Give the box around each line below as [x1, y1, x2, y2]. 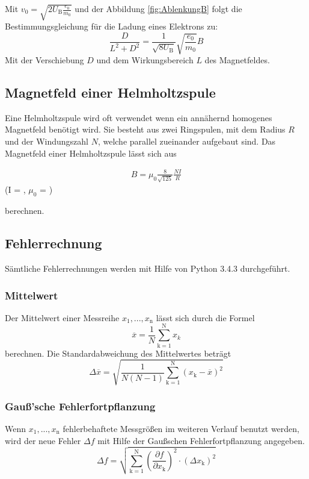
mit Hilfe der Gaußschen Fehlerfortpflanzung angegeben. [97, 434, 305, 446]
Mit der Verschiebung [5, 54, 84, 66]
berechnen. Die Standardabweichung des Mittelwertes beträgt [5, 346, 231, 359]
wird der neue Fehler [5, 434, 81, 446]
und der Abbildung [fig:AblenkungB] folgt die [75, 2, 242, 14]
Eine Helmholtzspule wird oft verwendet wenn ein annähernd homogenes [5, 111, 272, 124]
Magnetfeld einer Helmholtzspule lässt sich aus [5, 146, 177, 159]
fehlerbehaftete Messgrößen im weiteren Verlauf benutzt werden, [63, 422, 300, 434]
